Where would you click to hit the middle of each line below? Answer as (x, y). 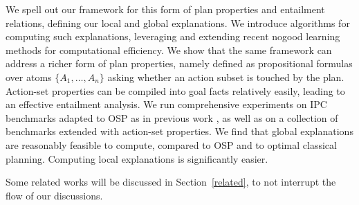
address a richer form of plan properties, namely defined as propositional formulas (179, 63)
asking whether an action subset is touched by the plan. (226, 77)
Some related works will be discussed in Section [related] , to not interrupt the (171, 182)
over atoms (29, 77)
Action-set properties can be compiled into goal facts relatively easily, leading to (175, 90)
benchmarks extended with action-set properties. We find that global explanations (179, 131)
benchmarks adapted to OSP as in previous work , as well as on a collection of (172, 117)
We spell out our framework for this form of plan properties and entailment (165, 9)
